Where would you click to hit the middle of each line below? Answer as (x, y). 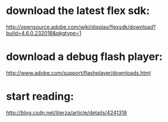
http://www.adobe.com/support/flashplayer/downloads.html (78, 73)
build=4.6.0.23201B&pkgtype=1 (44, 33)
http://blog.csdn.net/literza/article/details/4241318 (66, 113)
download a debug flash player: (84, 57)
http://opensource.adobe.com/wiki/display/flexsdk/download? (81, 27)
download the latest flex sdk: (78, 11)
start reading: (40, 97)
